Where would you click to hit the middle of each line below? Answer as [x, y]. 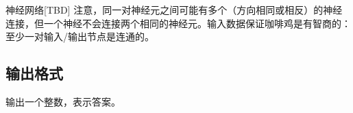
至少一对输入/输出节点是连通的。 [80, 36]
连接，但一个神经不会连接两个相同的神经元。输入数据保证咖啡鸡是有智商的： [178, 23]
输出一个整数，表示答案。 [63, 101]
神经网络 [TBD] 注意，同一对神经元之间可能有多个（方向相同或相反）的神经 [174, 10]
